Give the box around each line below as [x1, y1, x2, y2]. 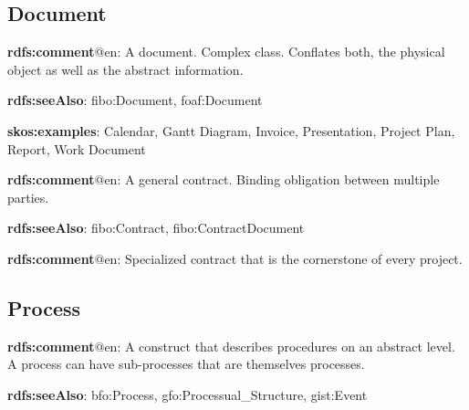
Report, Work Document [7, 139, 146, 158]
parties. [7, 187, 49, 206]
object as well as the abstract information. [7, 59, 244, 79]
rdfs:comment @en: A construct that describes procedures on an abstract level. [7, 336, 455, 355]
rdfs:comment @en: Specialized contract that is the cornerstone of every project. [7, 248, 463, 268]
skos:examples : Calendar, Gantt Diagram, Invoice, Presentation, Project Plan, [7, 121, 455, 140]
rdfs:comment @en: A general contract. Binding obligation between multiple [7, 170, 440, 189]
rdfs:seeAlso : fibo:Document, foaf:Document [7, 90, 263, 110]
